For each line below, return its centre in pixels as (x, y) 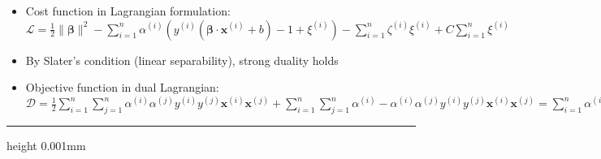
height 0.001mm (46, 146)
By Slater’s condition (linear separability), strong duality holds (182, 60)
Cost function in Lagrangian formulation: (128, 11)
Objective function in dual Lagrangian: (122, 87)
